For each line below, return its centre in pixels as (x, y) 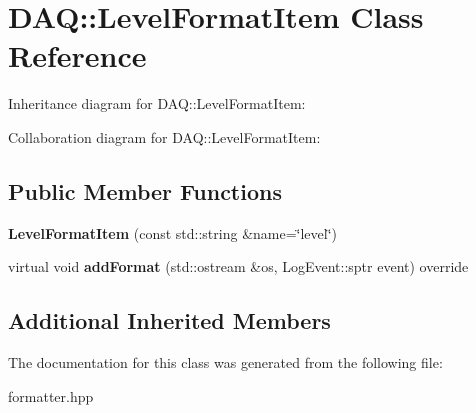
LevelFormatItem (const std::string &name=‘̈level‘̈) (173, 232)
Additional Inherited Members (169, 320)
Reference (77, 55)
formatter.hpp (51, 395)
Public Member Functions (145, 190)
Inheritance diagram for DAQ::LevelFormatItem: (157, 103)
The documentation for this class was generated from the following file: (225, 362)
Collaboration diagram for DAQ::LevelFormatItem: (164, 136)
